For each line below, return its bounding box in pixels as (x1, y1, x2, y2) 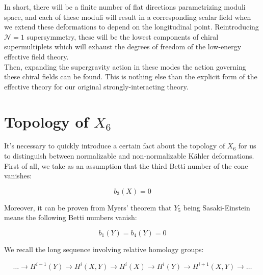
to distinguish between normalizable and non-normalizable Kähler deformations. (4, 150, 254, 161)
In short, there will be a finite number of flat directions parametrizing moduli (4, 2, 246, 12)
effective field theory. (4, 51, 69, 62)
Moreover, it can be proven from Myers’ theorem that (4, 202, 172, 212)
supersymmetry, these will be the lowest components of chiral (27, 31, 219, 42)
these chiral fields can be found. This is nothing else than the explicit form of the (4, 71, 257, 82)
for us (238, 140, 256, 151)
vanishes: (4, 170, 32, 181)
